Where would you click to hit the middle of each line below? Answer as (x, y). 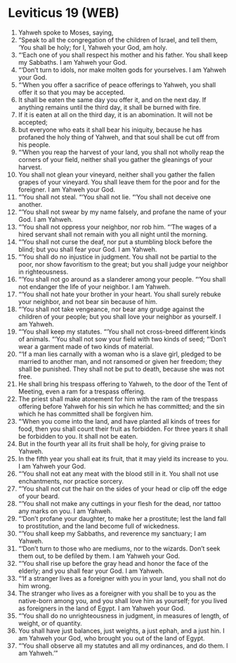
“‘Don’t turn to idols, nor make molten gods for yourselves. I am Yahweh (122, 70)
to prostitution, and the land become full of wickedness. (99, 526)
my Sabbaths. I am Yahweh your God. (72, 62)
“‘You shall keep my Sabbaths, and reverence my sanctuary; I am (112, 533)
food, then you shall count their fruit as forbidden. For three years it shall (123, 429)
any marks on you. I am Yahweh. (65, 511)
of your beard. (39, 496)
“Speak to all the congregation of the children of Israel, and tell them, (118, 39)
